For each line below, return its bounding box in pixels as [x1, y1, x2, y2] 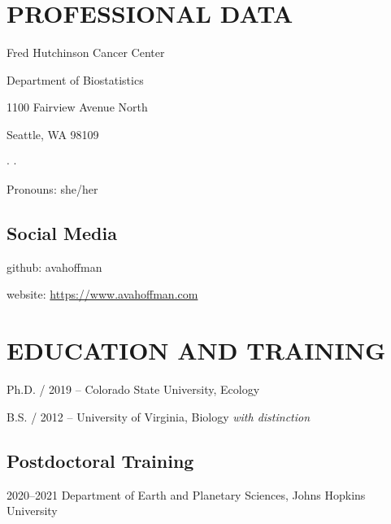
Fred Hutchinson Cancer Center [7, 44, 165, 61]
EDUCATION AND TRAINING [7, 334, 386, 367]
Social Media [7, 221, 117, 246]
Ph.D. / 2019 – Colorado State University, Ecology [7, 381, 260, 398]
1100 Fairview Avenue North [7, 98, 148, 116]
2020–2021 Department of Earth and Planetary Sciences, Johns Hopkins [7, 486, 366, 503]
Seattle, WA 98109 [7, 125, 99, 142]
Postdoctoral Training [7, 448, 194, 473]
